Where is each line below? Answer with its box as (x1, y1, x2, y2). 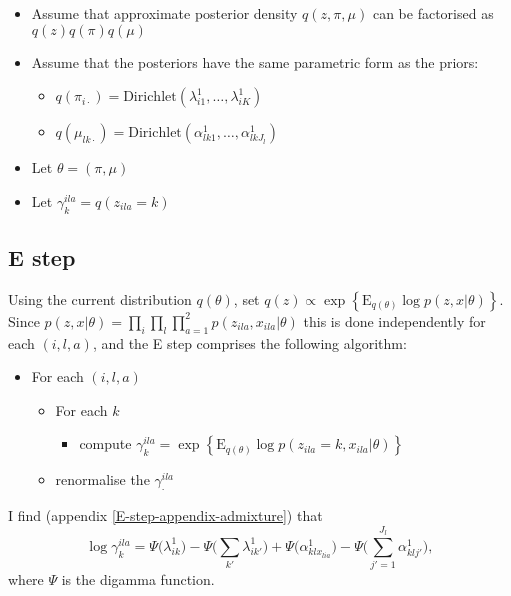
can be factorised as (372, 3, 494, 23)
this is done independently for (303, 310, 486, 331)
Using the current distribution (8, 288, 192, 309)
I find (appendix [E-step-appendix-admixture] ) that (8, 505, 323, 526)
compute (79, 433, 132, 454)
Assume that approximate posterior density (31, 3, 298, 23)
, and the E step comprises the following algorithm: (92, 332, 407, 353)
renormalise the (55, 469, 150, 490)
